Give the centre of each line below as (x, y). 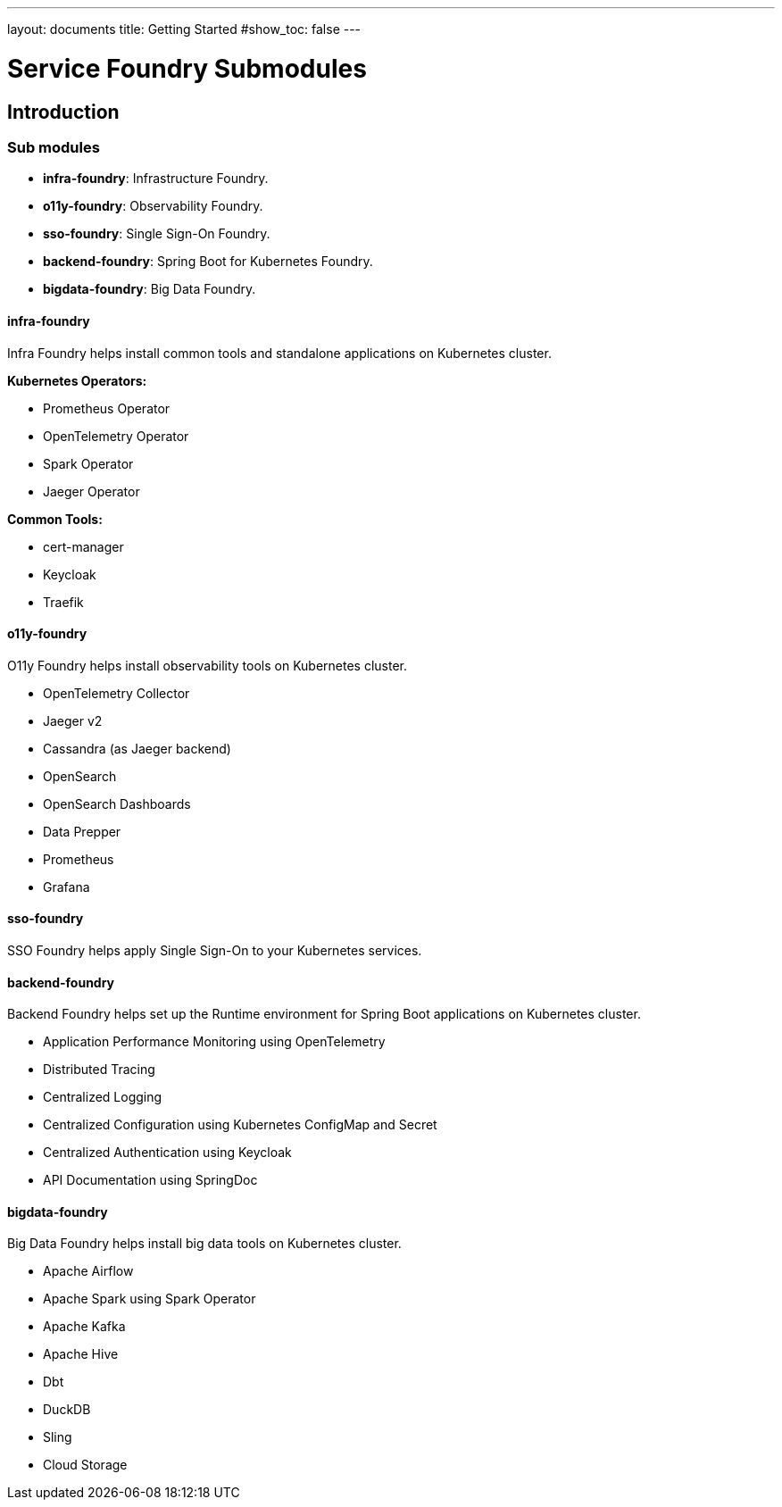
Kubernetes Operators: (77, 380)
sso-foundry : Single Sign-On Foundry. (157, 234)
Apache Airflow (88, 1271)
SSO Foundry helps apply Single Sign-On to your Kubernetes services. (215, 950)
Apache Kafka (84, 1327)
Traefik (63, 602)
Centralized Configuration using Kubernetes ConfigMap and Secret (240, 1125)
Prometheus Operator (107, 408)
